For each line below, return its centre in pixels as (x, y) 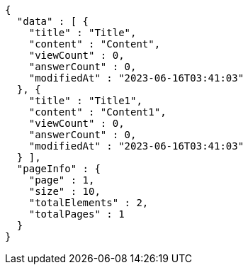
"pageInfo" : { (58, 169)
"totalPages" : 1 (77, 214)
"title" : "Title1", (85, 101)
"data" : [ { (53, 21)
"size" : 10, (64, 191)
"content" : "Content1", (97, 112)
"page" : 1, (62, 180)
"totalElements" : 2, (89, 203)
